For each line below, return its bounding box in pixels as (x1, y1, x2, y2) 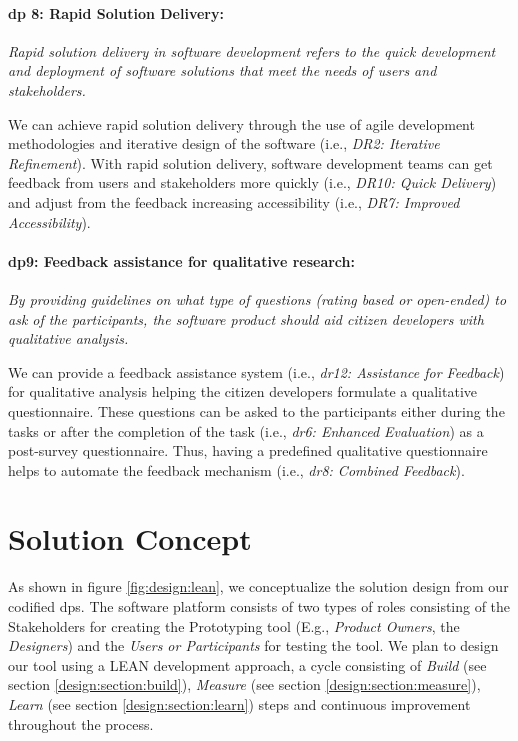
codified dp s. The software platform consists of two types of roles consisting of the (8, 596, 511, 616)
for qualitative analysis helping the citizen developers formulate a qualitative (8, 381, 477, 402)
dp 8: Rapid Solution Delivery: (8, 2, 224, 23)
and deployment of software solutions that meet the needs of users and (8, 60, 437, 81)
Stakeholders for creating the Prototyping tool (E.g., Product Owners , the (8, 615, 460, 636)
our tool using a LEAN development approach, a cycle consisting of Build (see (8, 654, 487, 675)
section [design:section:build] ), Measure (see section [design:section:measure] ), (8, 674, 481, 695)
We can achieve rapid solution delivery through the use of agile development (8, 113, 475, 134)
